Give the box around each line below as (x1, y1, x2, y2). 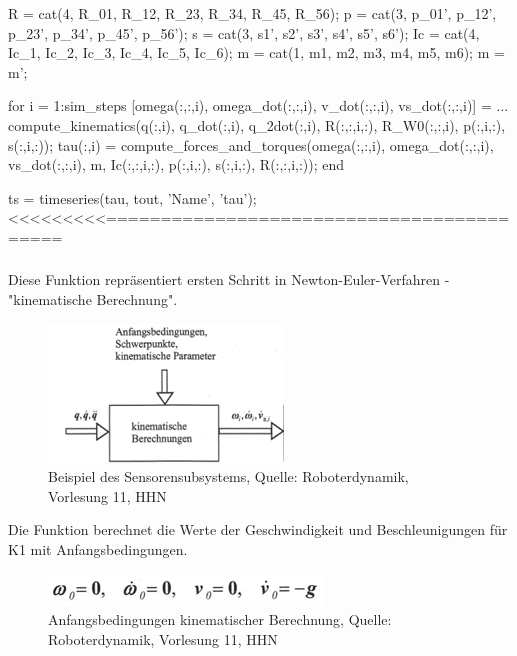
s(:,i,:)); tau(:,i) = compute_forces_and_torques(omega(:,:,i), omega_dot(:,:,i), (8, 134, 494, 155)
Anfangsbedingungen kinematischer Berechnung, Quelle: (48, 609, 392, 630)
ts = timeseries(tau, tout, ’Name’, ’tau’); (8, 187, 257, 208)
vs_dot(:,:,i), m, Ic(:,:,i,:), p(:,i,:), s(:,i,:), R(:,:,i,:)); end (8, 154, 345, 175)
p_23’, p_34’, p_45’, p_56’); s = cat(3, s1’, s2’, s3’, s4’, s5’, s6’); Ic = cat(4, (8, 22, 480, 43)
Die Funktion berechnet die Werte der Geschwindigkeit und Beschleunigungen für (8, 519, 508, 540)
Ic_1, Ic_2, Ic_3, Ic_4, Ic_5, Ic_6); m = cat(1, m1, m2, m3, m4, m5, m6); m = (8, 42, 505, 63)
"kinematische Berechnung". (8, 289, 178, 310)
